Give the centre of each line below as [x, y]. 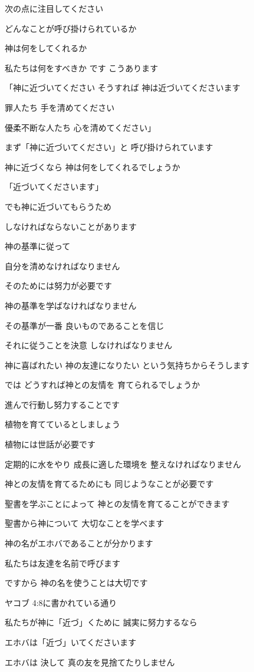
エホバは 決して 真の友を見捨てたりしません [90, 662]
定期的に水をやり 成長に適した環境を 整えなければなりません [123, 464]
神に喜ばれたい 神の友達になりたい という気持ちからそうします [127, 365]
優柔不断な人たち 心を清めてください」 [80, 127]
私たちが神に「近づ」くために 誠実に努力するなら [101, 622]
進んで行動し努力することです [62, 404]
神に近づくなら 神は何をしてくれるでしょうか [93, 167]
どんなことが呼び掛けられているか [71, 28]
